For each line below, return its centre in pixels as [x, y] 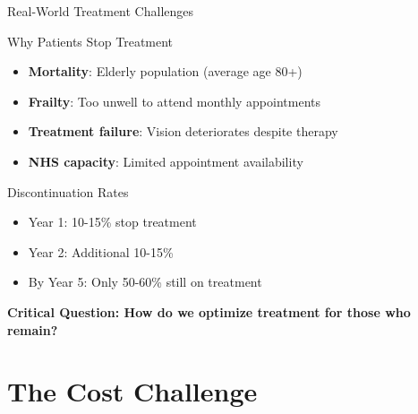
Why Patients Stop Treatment [90, 41]
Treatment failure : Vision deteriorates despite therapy [183, 131]
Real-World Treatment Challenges [101, 11]
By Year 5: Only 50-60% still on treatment [145, 282]
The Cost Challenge [132, 391]
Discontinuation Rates [68, 191]
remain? [33, 329]
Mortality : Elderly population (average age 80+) [165, 71]
